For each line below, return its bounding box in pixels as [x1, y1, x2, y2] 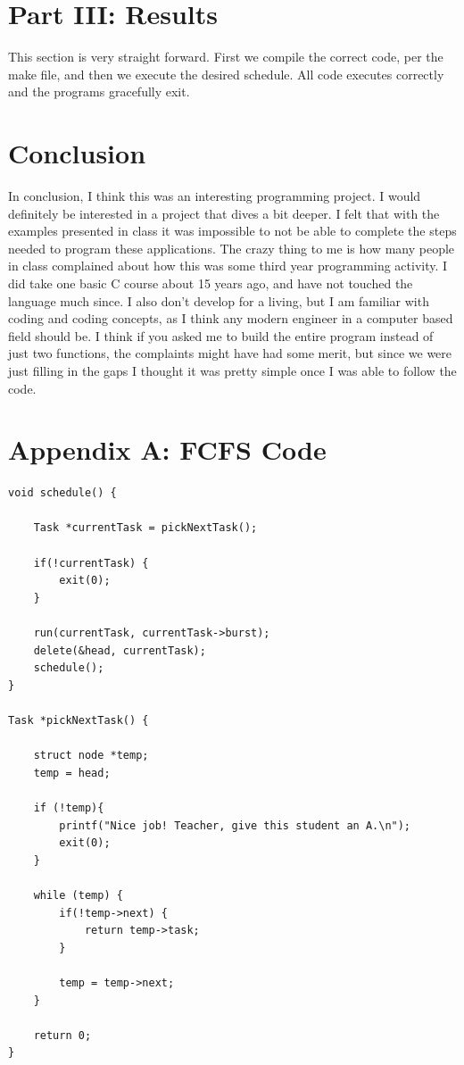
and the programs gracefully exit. [8, 82, 190, 101]
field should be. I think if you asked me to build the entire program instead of [8, 326, 434, 345]
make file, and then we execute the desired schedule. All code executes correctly [8, 64, 444, 83]
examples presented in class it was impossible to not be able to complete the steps [8, 221, 457, 240]
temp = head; [33, 766, 111, 779]
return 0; [33, 1028, 92, 1042]
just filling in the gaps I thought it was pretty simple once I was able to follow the [8, 361, 457, 379]
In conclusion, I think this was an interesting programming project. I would [8, 187, 421, 205]
